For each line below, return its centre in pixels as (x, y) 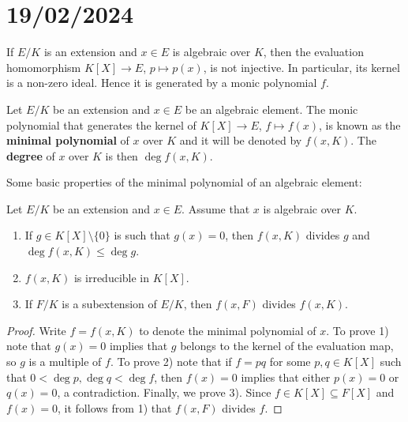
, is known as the (359, 124)
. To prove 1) (357, 330)
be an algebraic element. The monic (271, 109)
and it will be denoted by (241, 140)
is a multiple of (65, 362)
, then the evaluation (313, 52)
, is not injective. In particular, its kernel (301, 67)
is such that (142, 235)
